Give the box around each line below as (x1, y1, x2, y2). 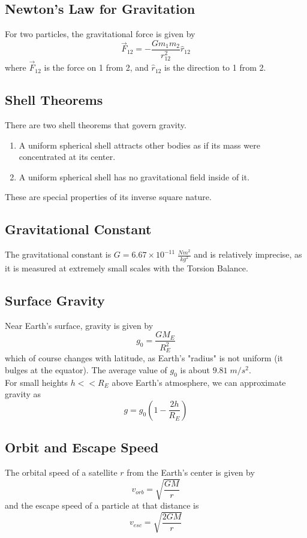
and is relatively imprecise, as (194, 248, 302, 261)
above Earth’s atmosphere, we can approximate (112, 376, 286, 388)
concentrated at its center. (19, 150, 116, 163)
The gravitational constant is (5, 248, 112, 261)
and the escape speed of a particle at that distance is (5, 499, 199, 512)
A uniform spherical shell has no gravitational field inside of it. (19, 170, 250, 183)
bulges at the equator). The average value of (5, 363, 167, 376)
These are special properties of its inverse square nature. (5, 191, 212, 203)
